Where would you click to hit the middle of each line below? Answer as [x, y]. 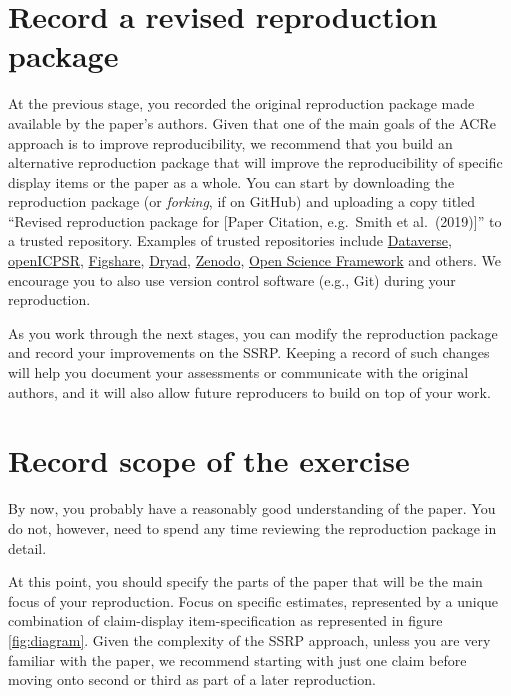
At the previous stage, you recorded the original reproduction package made [241, 103]
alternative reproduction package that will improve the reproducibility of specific [255, 162]
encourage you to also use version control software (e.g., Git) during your [232, 279]
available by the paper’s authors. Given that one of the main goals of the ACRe [252, 122]
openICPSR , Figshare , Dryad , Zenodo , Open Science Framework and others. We [254, 260]
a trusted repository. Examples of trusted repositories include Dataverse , [230, 240]
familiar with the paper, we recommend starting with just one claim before [237, 659]
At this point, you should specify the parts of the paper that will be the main [245, 581]
